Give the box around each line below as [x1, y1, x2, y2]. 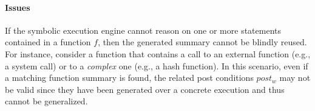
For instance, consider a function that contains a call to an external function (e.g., [5, 47, 311, 60]
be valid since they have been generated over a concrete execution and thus [5, 83, 285, 95]
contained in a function [5, 36, 91, 48]
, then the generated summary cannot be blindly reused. [98, 36, 307, 48]
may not [279, 71, 311, 84]
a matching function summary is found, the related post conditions [5, 71, 254, 84]
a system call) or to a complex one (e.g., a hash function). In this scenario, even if [5, 59, 308, 72]
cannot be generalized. [5, 95, 88, 107]
